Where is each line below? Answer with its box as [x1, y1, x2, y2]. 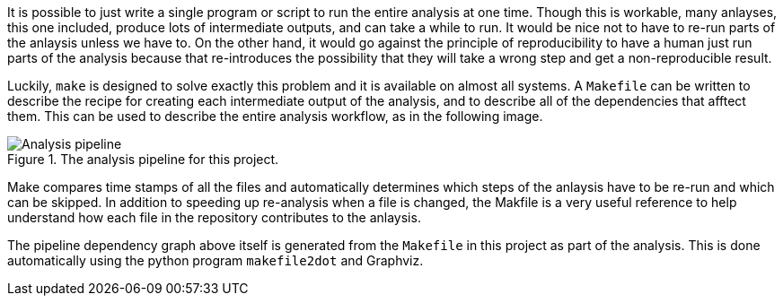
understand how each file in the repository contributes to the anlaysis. [7, 210, 421, 225]
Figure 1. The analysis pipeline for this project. [7, 151, 279, 167]
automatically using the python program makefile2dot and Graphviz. [7, 253, 424, 268]
